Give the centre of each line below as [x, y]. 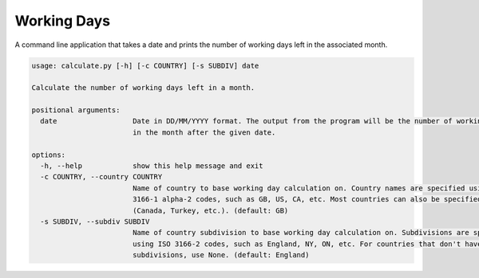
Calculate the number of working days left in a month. [143, 88]
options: [49, 155]
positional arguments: [76, 110]
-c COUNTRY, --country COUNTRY [101, 177]
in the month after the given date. [204, 132]
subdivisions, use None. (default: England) [221, 255]
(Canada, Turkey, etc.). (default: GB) [210, 210]
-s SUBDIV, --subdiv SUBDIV [95, 222]
